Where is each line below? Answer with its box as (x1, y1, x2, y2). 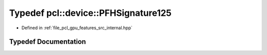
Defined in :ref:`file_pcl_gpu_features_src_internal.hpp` (21, 25, 133, 31)
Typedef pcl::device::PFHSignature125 (9, 7, 172, 18)
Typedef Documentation (9, 38, 86, 46)
